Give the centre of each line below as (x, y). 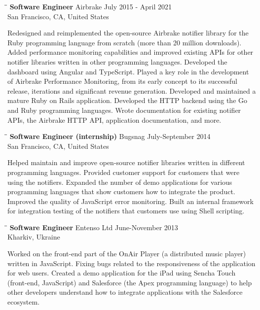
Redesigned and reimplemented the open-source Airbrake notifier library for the (128, 33)
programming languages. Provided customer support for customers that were (124, 172)
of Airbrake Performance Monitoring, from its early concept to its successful (122, 81)
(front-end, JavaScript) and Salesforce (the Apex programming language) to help (130, 282)
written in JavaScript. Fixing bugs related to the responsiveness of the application (131, 263)
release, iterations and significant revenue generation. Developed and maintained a (132, 90)
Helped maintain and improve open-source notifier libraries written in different (126, 162)
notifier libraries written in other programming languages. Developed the (117, 61)
